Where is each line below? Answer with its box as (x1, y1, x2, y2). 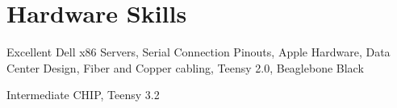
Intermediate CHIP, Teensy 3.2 (6, 86, 160, 103)
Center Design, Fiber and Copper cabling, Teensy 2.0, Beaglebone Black (6, 59, 364, 76)
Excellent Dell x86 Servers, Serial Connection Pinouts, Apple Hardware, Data (6, 44, 391, 60)
